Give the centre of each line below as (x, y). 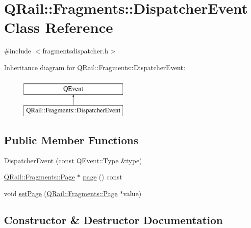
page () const (102, 177)
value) (132, 193)
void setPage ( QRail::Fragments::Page (61, 193)
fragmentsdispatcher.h (75, 51)
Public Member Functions (71, 140)
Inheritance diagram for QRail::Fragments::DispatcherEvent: (95, 67)
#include (18, 51)
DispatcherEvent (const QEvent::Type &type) (73, 160)
